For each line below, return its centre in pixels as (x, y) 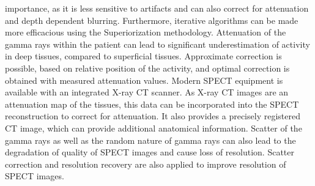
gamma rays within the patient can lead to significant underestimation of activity (157, 44)
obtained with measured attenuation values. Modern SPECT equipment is (144, 80)
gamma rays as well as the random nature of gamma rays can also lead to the (150, 140)
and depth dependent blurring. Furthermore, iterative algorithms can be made (152, 20)
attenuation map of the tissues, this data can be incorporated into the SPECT (152, 104)
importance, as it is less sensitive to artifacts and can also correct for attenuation (157, 8)
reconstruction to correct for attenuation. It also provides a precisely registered (153, 116)
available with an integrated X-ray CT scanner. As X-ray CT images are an (147, 92)
